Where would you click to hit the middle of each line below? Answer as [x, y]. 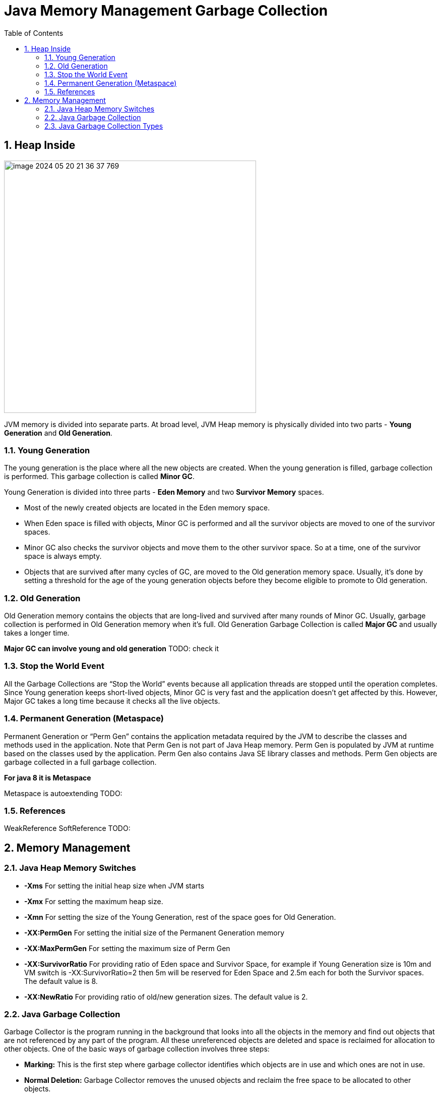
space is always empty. [63, 556]
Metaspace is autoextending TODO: [63, 793]
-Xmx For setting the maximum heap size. [94, 901]
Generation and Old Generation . [58, 433]
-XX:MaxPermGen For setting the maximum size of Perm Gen [127, 948]
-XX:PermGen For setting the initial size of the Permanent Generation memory [154, 932]
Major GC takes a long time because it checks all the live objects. [112, 701]
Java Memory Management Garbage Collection [166, 11]
